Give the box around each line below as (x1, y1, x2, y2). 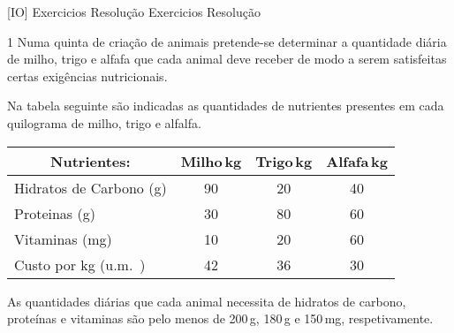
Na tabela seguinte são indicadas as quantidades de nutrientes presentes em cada (7, 96, 444, 115)
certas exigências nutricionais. (7, 66, 168, 85)
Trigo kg (255, 150, 313, 171)
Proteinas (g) (14, 202, 95, 223)
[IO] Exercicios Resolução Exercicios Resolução (7, 3, 261, 20)
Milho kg (180, 150, 242, 171)
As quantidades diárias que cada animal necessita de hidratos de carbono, (7, 291, 406, 310)
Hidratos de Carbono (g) (14, 177, 167, 198)
